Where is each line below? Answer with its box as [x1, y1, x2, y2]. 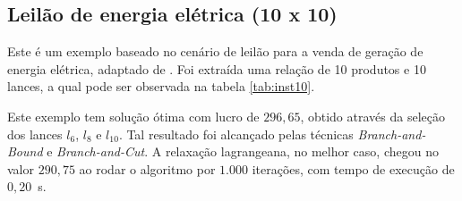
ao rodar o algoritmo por [79, 159, 216, 178]
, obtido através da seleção [300, 106, 445, 125]
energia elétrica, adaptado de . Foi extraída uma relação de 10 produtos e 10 [7, 59, 426, 78]
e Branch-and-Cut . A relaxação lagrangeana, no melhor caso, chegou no [47, 142, 439, 161]
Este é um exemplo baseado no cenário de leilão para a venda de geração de [7, 42, 423, 61]
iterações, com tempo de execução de [252, 159, 455, 178]
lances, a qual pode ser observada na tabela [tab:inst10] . [7, 77, 315, 96]
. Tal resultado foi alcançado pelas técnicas [118, 124, 354, 143]
